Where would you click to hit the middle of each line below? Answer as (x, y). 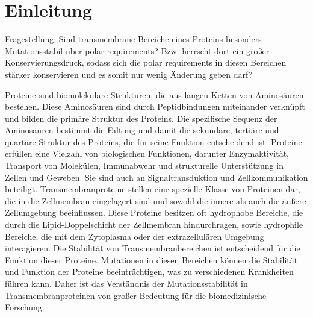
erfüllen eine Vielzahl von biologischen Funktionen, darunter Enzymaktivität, (147, 153)
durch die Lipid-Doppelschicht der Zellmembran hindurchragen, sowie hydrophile (154, 224)
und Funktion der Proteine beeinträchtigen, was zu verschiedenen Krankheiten (149, 271)
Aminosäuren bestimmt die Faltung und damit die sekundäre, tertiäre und (142, 130)
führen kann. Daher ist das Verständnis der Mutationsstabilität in (126, 283)
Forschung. (25, 307)
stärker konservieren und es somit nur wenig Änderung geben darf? (129, 74)
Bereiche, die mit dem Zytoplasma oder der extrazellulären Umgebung (135, 236)
